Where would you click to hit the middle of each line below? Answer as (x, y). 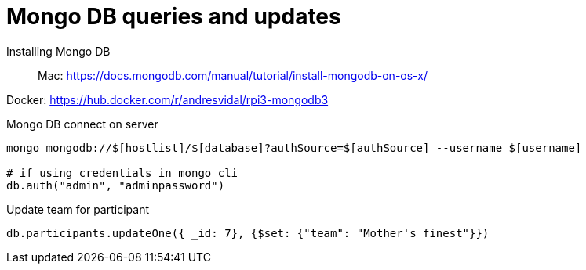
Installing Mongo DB (58, 51)
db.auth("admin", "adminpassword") (116, 185)
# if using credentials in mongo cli (122, 173)
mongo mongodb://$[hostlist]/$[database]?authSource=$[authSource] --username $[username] (294, 148)
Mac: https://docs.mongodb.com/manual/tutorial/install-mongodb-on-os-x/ (233, 75)
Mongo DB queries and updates (174, 16)
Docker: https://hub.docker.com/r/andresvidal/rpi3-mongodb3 (167, 99)
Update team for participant (78, 209)
